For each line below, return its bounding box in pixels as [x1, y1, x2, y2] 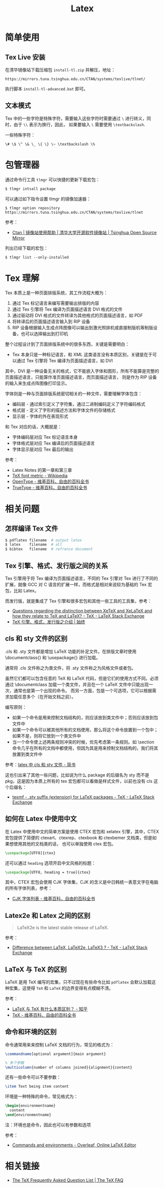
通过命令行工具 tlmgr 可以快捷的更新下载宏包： [5, 177, 100, 183]
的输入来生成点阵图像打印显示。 [5, 380, 70, 386]
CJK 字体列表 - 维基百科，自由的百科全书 [12, 896, 95, 902]
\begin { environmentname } [5, 1103, 56, 1108]
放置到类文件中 [12, 751, 43, 757]
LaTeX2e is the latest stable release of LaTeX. [17, 925, 109, 931]
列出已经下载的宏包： [5, 245, 48, 251]
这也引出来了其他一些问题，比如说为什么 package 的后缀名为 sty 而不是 [5, 772, 149, 778]
